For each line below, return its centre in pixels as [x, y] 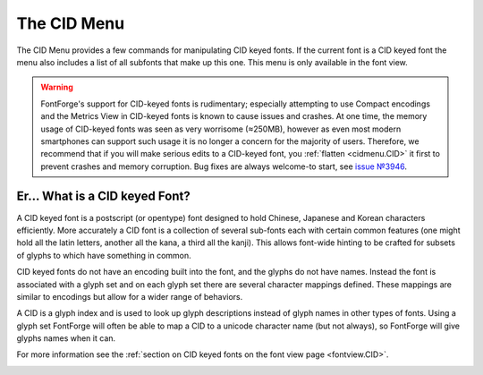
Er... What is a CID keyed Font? [104, 196]
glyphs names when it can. [66, 338]
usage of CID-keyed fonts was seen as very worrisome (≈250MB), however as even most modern [221, 129]
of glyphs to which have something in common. [104, 255]
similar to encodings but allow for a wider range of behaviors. [130, 296]
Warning [57, 87]
